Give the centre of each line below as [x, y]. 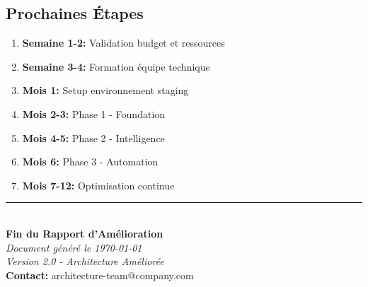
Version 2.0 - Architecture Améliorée [85, 261]
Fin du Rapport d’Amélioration [85, 233]
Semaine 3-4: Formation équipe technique [116, 66]
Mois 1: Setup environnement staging [105, 90]
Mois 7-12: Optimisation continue [98, 185]
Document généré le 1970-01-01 [74, 247]
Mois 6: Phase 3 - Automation [90, 162]
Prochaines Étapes [75, 13]
